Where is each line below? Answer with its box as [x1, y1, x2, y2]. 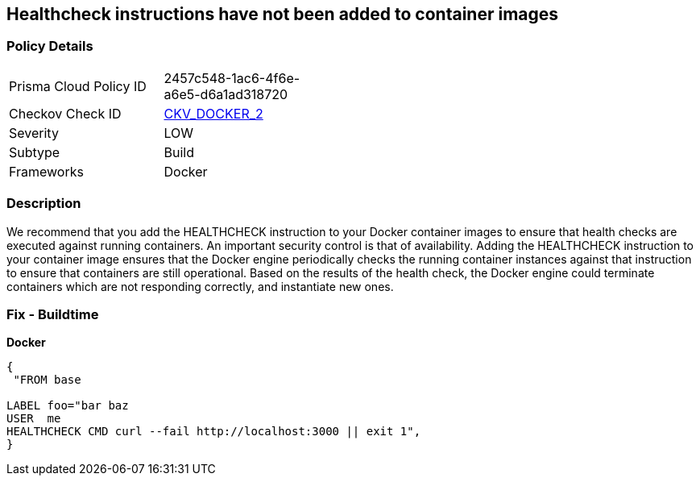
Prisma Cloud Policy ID [9, 77, 147, 94]
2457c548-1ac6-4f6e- [164, 69, 300, 86]
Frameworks [9, 163, 84, 180]
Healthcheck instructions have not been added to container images [6, 4, 559, 24]
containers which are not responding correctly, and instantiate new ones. [6, 279, 394, 293]
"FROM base [13, 373, 81, 387]
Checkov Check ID [9, 105, 122, 122]
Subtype [9, 143, 60, 160]
